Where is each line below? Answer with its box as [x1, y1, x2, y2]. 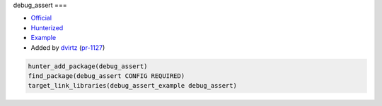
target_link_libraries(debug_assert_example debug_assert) [28, 81, 237, 90]
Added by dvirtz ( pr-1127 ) [30, 43, 105, 52]
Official [30, 14, 52, 22]
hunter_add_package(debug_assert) [28, 62, 148, 70]
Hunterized [30, 23, 64, 32]
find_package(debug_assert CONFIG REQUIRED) [28, 72, 185, 80]
